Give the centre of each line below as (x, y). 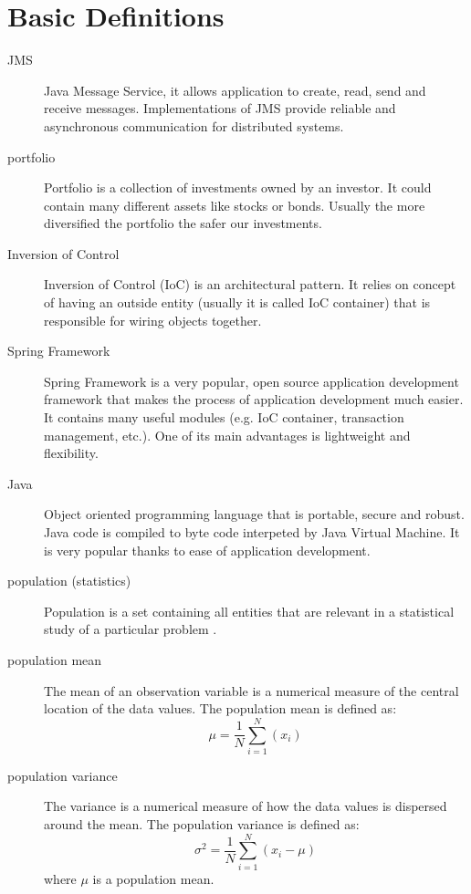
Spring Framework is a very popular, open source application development (251, 381)
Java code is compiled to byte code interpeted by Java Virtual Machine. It (252, 532)
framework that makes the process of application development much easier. (254, 399)
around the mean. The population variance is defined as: (202, 824)
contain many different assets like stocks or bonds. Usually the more (235, 205)
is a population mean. (153, 878)
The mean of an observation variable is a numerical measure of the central (251, 690)
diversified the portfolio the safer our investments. (183, 223)
